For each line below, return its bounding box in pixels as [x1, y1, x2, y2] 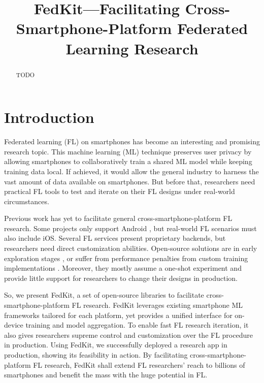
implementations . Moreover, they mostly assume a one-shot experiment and [4, 263, 242, 273]
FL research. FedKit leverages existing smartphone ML [72, 300, 243, 310]
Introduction [4, 107, 94, 127]
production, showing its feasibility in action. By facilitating [4, 349, 188, 360]
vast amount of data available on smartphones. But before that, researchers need [4, 176, 255, 186]
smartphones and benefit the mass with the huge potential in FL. [4, 369, 208, 380]
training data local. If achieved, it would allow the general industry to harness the [4, 166, 259, 176]
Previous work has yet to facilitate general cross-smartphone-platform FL [4, 213, 233, 224]
